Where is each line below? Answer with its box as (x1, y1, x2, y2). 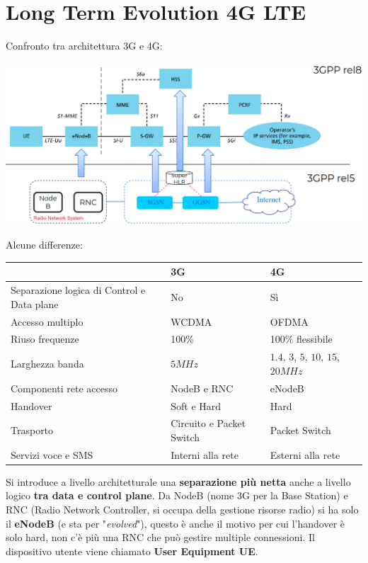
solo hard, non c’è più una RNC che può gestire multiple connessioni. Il (6, 530, 315, 545)
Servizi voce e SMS (11, 447, 93, 462)
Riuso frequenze (11, 331, 79, 346)
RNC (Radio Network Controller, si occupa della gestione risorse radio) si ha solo (6, 502, 359, 517)
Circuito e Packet (171, 416, 246, 431)
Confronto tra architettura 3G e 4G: (6, 38, 163, 53)
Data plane (11, 296, 59, 311)
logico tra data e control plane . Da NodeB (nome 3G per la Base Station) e (6, 488, 348, 503)
